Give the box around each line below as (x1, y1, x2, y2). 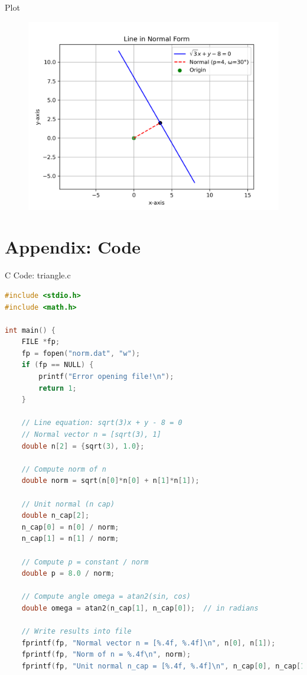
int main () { (5, 326, 55, 335)
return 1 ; (38, 384, 77, 392)
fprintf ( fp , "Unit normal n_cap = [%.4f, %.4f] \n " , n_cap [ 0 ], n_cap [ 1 (21, 661, 305, 670)
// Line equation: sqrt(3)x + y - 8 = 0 (21, 418, 182, 427)
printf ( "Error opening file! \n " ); (38, 372, 174, 381)
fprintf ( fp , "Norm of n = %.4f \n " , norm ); (21, 650, 191, 659)
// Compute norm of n (21, 465, 106, 473)
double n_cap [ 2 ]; (21, 511, 90, 520)
